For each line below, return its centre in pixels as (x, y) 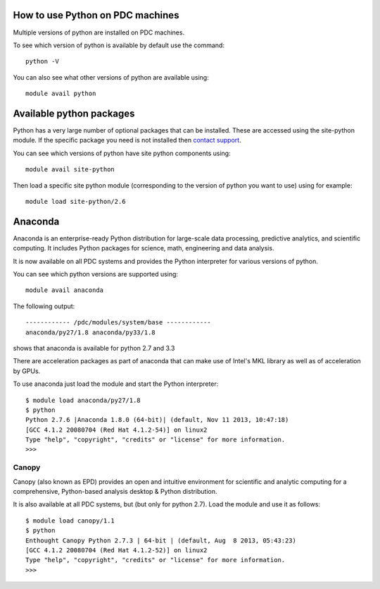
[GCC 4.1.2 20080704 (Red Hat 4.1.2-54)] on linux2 (116, 430)
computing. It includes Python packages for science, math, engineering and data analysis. (144, 248)
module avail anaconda (65, 290)
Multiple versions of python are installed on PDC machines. (99, 32)
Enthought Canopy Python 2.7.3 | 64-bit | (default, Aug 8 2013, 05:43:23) (161, 540)
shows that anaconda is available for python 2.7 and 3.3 (94, 348)
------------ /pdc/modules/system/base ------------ (118, 322)
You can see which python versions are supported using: (96, 274)
